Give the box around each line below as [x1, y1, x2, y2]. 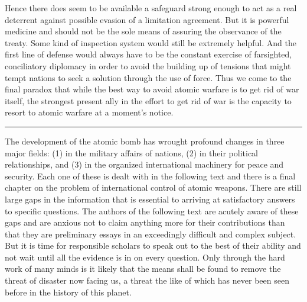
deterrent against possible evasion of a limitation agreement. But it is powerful [5, 13, 289, 25]
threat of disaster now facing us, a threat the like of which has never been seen [5, 274, 289, 287]
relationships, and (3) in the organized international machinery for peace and [5, 158, 284, 171]
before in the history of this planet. [5, 285, 132, 298]
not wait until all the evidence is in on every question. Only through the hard [5, 250, 285, 263]
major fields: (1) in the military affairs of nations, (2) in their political [5, 146, 258, 159]
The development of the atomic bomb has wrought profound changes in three [5, 134, 285, 147]
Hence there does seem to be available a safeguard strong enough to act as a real [5, 2, 297, 14]
